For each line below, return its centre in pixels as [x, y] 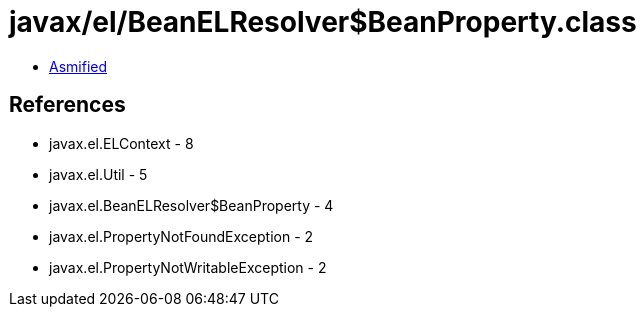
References [67, 105]
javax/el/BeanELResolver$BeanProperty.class [323, 22]
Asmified [78, 66]
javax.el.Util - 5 [98, 174]
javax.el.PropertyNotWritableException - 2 [188, 267]
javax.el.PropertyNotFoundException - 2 [181, 236]
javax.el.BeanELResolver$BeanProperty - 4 [191, 205]
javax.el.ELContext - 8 [121, 143]
